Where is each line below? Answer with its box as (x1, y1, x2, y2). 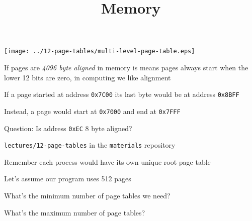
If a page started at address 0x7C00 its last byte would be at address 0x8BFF (4, 89, 239, 99)
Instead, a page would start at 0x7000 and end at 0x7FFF (4, 105, 181, 116)
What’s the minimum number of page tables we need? (4, 190, 171, 201)
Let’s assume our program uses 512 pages (4, 173, 131, 184)
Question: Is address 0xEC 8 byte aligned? (4, 123, 132, 133)
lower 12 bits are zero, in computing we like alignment (4, 72, 171, 82)
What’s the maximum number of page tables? (4, 207, 145, 217)
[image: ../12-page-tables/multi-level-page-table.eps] (4, 48, 195, 55)
